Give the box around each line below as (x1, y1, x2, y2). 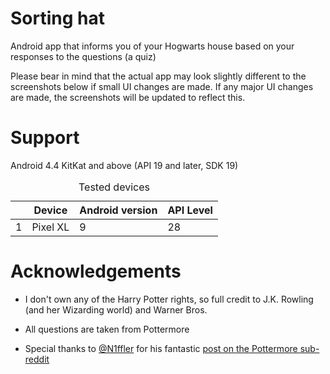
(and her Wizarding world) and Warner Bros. (24, 303, 208, 316)
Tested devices (78, 180, 150, 194)
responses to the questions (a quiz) (10, 50, 157, 62)
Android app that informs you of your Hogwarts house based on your (10, 40, 295, 52)
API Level (167, 203, 213, 217)
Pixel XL (31, 220, 70, 234)
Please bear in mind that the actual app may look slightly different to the (10, 70, 307, 82)
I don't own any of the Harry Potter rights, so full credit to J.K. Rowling (24, 293, 314, 305)
